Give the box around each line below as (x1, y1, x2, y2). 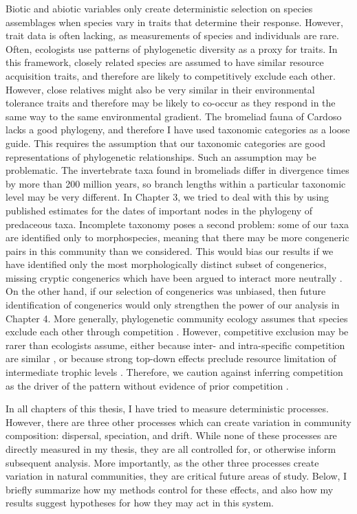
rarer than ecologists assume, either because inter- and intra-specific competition (6, 337, 345, 352)
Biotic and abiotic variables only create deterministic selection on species (6, 1, 313, 15)
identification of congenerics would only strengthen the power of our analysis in (6, 298, 340, 312)
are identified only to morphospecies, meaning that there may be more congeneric (6, 230, 349, 245)
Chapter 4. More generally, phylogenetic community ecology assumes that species (6, 311, 348, 325)
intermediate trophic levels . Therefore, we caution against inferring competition (6, 365, 343, 379)
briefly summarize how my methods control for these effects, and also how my (6, 482, 334, 496)
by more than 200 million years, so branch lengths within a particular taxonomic (6, 176, 346, 190)
